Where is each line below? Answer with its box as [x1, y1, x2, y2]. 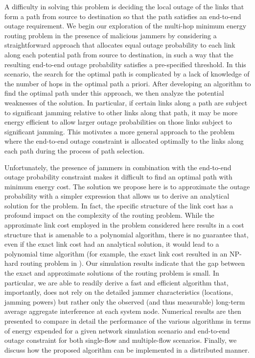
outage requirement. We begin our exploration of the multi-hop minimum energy [4, 21, 247, 31]
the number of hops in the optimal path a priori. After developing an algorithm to [4, 78, 251, 88]
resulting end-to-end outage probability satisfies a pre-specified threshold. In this [4, 59, 246, 69]
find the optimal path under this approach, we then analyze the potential [4, 88, 224, 98]
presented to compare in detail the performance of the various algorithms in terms [4, 316, 251, 326]
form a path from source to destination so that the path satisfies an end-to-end [4, 11, 241, 21]
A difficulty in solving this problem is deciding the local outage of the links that [4, 1, 244, 11]
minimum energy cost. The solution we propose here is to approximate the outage [4, 181, 250, 191]
